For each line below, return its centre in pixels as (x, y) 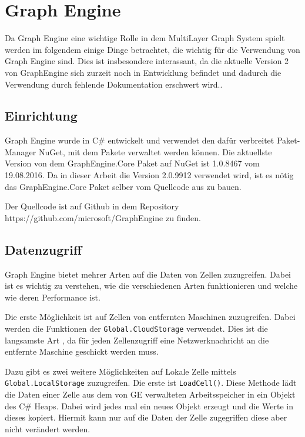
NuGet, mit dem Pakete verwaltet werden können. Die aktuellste (155, 151)
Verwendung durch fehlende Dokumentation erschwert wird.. (114, 84)
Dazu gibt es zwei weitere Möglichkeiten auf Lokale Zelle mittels (120, 371)
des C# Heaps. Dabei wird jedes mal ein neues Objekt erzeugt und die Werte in (149, 406)
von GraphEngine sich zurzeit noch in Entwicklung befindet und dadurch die (143, 72)
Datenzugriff (43, 249)
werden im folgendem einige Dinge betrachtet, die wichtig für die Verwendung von (152, 49)
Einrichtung (41, 116)
